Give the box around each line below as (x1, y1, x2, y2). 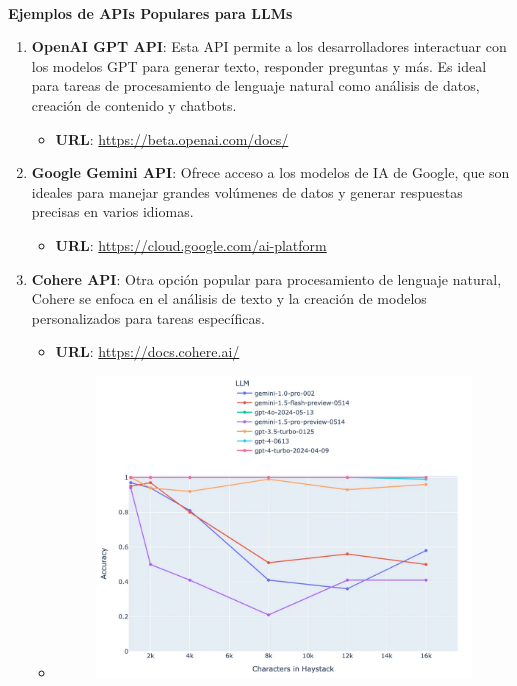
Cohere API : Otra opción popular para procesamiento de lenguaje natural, (31, 268, 502, 289)
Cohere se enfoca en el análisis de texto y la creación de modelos (31, 288, 427, 309)
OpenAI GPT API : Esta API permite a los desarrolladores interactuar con (31, 36, 507, 57)
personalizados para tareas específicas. (31, 307, 265, 328)
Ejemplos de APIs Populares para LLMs (8, 2, 293, 23)
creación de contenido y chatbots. (31, 94, 237, 115)
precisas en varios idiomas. (31, 201, 194, 222)
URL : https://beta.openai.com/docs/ (55, 128, 289, 149)
